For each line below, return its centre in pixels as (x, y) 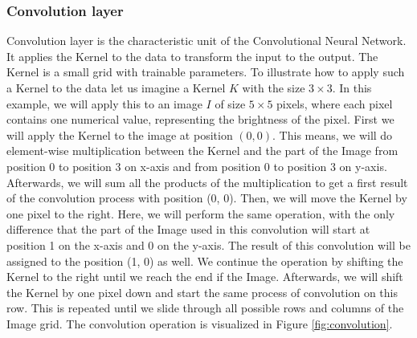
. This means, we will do (333, 134)
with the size (274, 88)
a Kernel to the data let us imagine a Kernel (116, 88)
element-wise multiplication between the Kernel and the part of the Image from (202, 151)
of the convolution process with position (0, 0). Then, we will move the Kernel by (207, 198)
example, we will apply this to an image (104, 103)
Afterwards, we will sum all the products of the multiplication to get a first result (207, 182)
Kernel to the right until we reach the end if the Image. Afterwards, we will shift (205, 277)
